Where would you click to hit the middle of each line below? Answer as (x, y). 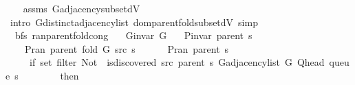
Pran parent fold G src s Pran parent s (127, 48)
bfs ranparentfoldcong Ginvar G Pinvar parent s (133, 35)
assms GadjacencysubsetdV (82, 8)
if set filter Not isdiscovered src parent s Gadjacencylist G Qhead (177, 62)
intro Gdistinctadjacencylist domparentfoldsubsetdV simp (134, 22)
